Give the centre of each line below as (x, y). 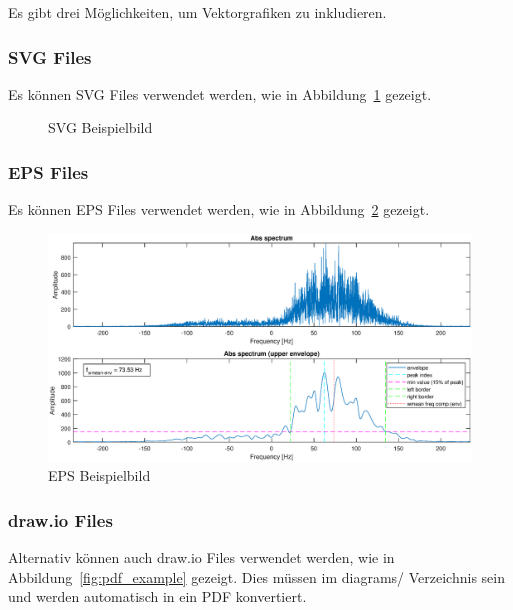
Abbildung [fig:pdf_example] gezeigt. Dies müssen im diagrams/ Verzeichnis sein (256, 576)
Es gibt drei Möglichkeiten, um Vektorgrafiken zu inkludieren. (197, 12)
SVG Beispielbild (100, 127)
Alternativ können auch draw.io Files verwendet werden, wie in (201, 556)
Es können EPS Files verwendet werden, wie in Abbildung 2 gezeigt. (219, 209)
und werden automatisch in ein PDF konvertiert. (157, 596)
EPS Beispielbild (99, 475)
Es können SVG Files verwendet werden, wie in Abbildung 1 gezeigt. (220, 93)
